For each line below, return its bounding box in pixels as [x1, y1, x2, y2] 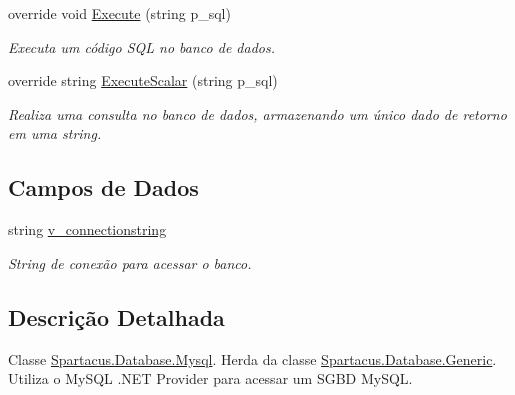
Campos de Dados [8, 172, 199, 203]
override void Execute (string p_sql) [8, 3, 231, 23]
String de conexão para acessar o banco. [8, 252, 252, 273]
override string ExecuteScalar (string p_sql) [8, 70, 278, 91]
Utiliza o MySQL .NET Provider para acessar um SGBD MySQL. [8, 368, 413, 389]
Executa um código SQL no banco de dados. [8, 36, 276, 57]
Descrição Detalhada [8, 301, 225, 332]
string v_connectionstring [8, 219, 167, 240]
